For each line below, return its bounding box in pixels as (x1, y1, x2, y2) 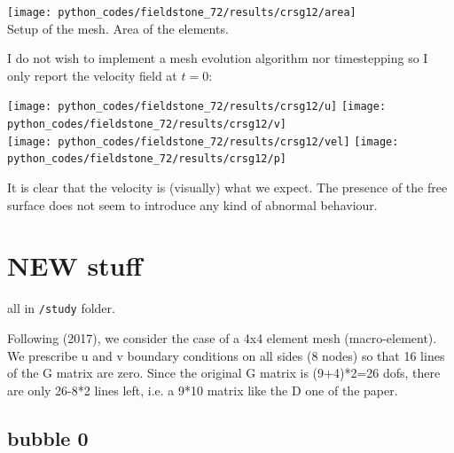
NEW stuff (7, 247, 143, 284)
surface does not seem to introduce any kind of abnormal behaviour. (7, 195, 378, 214)
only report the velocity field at (7, 66, 177, 84)
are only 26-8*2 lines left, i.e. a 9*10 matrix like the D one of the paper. (7, 380, 398, 399)
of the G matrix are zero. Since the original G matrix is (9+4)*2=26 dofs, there (7, 363, 441, 382)
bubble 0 (7, 424, 89, 451)
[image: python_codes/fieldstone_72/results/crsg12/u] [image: (7, 100, 387, 113)
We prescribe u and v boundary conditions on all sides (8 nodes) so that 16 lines (7, 346, 445, 364)
